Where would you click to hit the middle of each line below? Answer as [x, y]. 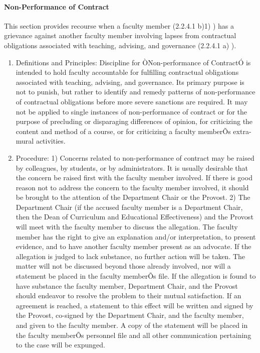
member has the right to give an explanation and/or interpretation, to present [136, 236]
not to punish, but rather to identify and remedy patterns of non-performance [136, 92]
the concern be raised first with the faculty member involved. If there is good [134, 178]
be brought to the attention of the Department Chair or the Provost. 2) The [133, 197]
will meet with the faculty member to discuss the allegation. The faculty [127, 227]
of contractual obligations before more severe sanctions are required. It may [132, 101]
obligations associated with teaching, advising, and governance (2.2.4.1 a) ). [120, 45]
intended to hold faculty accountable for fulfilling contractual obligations [127, 72]
